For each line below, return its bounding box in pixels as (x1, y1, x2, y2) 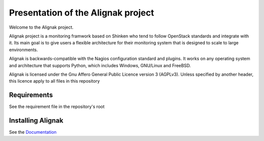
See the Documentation (9, 129, 57, 135)
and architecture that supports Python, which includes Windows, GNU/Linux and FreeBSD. (9, 62, 191, 68)
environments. (9, 47, 38, 53)
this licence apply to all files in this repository (9, 78, 100, 84)
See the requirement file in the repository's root (9, 104, 105, 109)
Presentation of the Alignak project (9, 7, 154, 18)
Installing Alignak (9, 117, 64, 124)
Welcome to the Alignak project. (9, 24, 74, 30)
